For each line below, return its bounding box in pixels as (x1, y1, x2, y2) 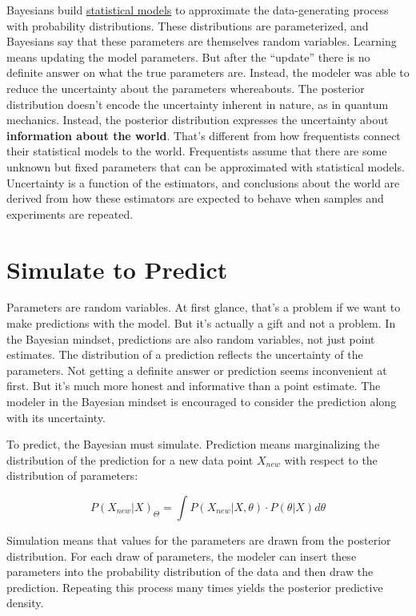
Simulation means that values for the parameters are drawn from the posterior (6, 531, 391, 548)
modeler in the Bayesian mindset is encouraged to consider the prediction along (6, 393, 397, 409)
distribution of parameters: (6, 467, 138, 484)
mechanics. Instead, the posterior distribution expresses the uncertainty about (6, 111, 389, 128)
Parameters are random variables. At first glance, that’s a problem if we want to (6, 299, 401, 316)
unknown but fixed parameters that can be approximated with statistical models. (6, 158, 405, 175)
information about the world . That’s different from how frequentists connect (6, 127, 401, 143)
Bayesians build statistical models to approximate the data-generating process (6, 2, 389, 18)
